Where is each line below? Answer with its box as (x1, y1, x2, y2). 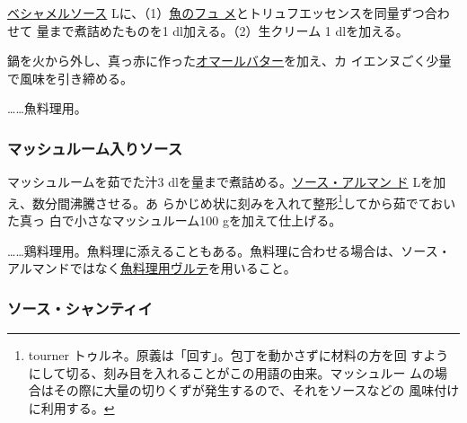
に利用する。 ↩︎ (28, 398, 115, 417)
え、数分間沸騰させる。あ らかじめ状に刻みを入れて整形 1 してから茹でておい (7, 190, 456, 212)
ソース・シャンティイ (7, 296, 153, 319)
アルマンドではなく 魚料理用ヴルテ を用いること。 (7, 259, 296, 278)
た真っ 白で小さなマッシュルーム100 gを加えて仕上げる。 (7, 211, 342, 230)
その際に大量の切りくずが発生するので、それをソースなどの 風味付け (53, 381, 460, 400)
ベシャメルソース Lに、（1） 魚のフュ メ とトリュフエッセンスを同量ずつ (7, 4, 425, 22)
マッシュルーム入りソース (7, 137, 183, 159)
